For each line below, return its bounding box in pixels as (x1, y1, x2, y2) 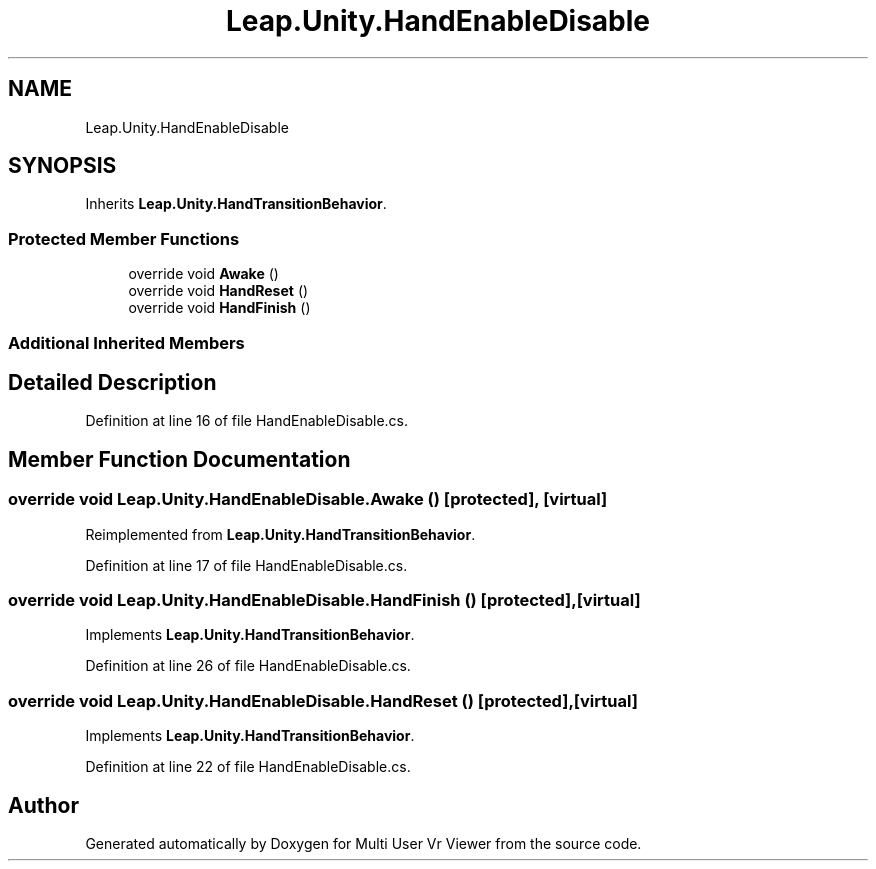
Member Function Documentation (8, 446, 351, 472)
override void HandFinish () (128, 299, 311, 317)
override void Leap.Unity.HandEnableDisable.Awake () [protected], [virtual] (8, 489, 608, 510)
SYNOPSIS (8, 153, 117, 179)
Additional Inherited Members (8, 332, 245, 353)
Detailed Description (8, 369, 217, 395)
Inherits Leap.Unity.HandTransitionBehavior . (85, 195, 387, 213)
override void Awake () (128, 265, 279, 283)
